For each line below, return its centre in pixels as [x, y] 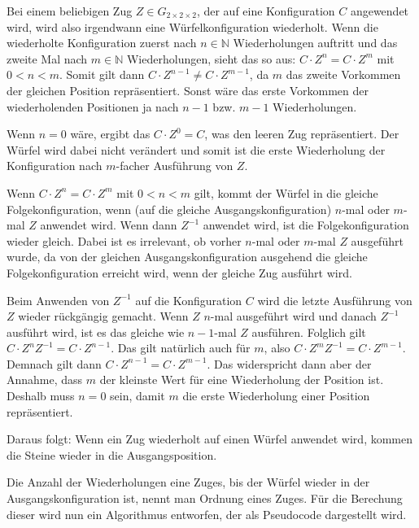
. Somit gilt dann [102, 74]
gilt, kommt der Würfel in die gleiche [286, 192]
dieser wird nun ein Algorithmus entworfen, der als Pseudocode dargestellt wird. [207, 514]
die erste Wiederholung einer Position [276, 396]
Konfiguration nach [55, 166]
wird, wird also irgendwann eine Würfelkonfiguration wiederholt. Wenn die [192, 26]
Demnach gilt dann [54, 363]
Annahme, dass [45, 380]
